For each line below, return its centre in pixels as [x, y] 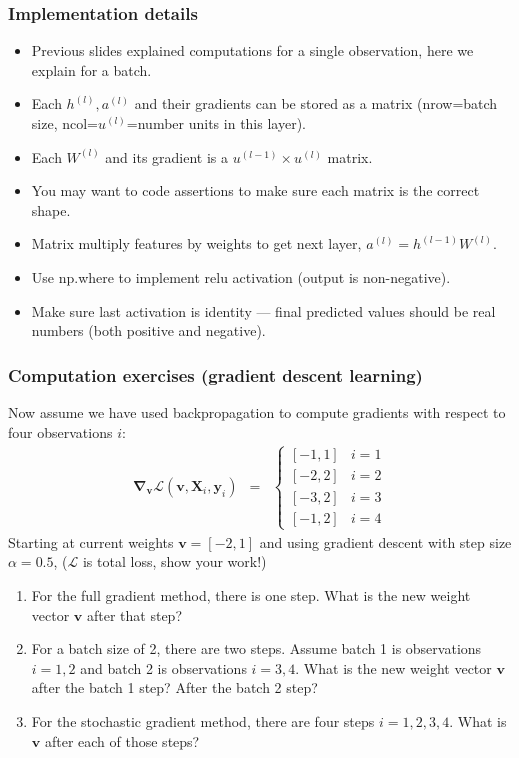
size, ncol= [64, 123]
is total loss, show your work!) [174, 561]
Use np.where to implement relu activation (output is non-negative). [241, 276]
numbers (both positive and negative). [148, 330]
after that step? [134, 614]
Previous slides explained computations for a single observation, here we [252, 50]
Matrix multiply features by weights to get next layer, [196, 243]
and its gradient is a [167, 156]
